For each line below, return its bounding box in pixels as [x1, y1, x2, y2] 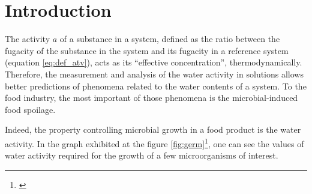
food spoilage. [5, 103, 56, 115]
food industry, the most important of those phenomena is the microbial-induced [5, 91, 298, 104]
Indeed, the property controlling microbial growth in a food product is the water [5, 123, 301, 136]
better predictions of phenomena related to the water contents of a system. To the [5, 79, 307, 92]
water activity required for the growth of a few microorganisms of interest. [5, 149, 278, 162]
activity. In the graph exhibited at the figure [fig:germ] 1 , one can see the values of [5, 135, 304, 150]
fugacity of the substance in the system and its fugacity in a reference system [5, 44, 289, 56]
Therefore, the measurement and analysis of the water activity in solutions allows [5, 67, 304, 80]
